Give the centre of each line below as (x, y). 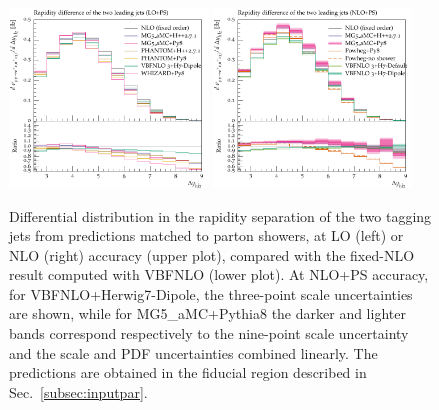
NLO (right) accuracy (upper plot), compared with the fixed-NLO (212, 254)
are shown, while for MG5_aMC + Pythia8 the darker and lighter (207, 313)
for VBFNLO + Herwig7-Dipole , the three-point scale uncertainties (211, 293)
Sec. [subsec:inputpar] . (78, 391)
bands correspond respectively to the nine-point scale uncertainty (209, 333)
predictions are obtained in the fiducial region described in (188, 372)
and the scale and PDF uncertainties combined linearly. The (193, 352)
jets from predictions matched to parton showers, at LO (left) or (206, 235)
